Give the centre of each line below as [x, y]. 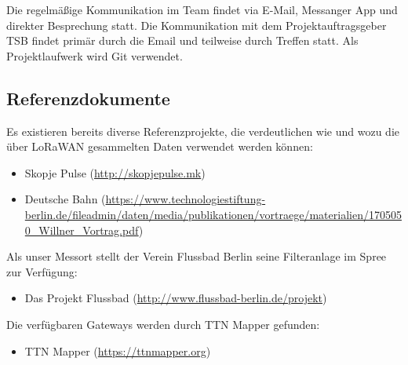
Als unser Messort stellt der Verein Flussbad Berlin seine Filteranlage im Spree [197, 256]
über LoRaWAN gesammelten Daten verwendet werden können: [160, 146]
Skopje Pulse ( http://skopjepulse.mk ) [115, 172]
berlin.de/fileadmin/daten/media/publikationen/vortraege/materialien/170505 [213, 214]
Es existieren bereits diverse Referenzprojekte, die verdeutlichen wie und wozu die [203, 131]
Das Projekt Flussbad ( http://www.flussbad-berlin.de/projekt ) [176, 298]
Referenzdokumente [88, 98]
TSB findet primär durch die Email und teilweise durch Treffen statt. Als [182, 40]
